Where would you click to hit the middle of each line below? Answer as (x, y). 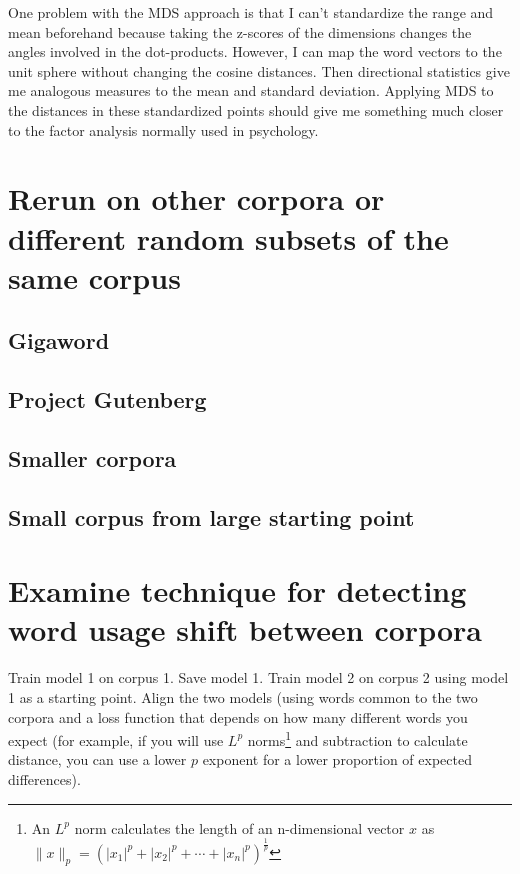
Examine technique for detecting (237, 590)
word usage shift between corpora (245, 629)
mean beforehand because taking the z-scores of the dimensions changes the (240, 31)
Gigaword (59, 340)
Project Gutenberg (107, 399)
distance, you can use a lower (97, 759)
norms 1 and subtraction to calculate (357, 738)
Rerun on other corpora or (196, 198)
